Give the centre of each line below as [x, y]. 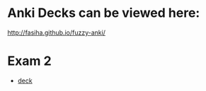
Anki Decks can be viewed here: [104, 13]
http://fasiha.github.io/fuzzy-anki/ [57, 32]
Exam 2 [29, 61]
